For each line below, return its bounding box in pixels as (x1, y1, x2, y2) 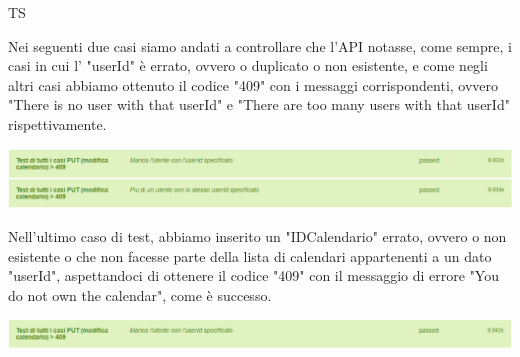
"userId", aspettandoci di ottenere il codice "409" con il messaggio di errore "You (8, 265, 499, 286)
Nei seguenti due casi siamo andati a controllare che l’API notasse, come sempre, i (8, 35, 512, 56)
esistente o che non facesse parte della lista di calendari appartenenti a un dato (8, 245, 492, 266)
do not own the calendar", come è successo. (8, 284, 272, 305)
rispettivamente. (8, 113, 107, 134)
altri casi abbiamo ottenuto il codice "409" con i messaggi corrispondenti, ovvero (8, 74, 499, 95)
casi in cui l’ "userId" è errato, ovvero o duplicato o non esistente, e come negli (8, 55, 488, 76)
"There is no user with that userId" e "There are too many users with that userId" (8, 94, 510, 115)
